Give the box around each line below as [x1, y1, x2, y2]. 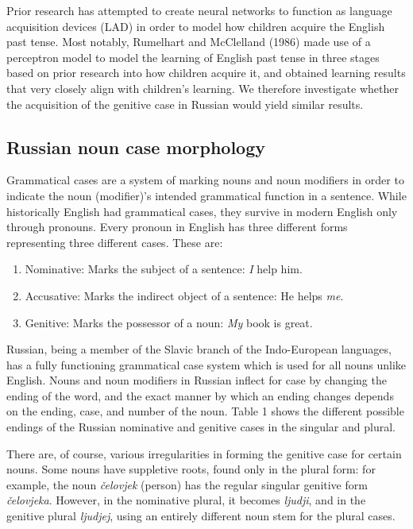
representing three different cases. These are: [6, 234, 223, 250]
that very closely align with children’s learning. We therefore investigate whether [6, 79, 399, 96]
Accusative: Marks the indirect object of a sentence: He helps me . [25, 287, 344, 303]
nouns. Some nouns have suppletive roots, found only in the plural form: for [6, 461, 376, 477]
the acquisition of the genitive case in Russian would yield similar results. [6, 95, 364, 112]
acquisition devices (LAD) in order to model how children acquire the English [6, 17, 385, 34]
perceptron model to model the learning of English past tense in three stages [6, 48, 380, 65]
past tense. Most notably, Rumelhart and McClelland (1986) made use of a [6, 33, 371, 50]
